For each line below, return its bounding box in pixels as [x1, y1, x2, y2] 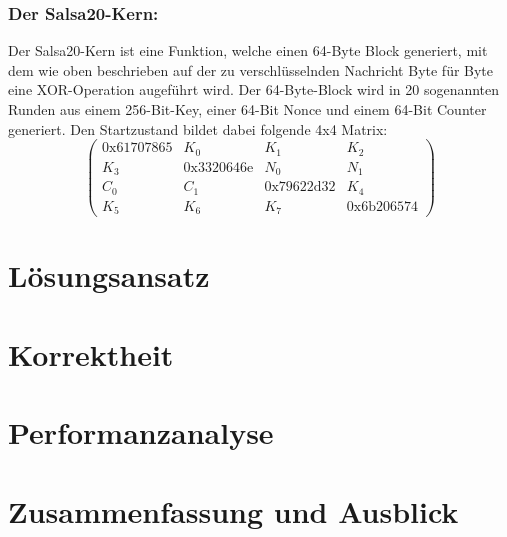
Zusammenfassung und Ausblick [8, 490, 459, 531]
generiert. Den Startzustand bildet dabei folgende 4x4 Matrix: [8, 118, 388, 139]
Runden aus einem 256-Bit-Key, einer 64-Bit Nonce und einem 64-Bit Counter [8, 99, 487, 119]
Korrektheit [8, 333, 174, 374]
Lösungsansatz [8, 255, 210, 296]
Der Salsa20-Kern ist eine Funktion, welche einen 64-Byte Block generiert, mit [8, 40, 488, 61]
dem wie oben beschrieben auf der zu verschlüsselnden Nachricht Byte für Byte [8, 59, 494, 80]
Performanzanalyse [8, 412, 274, 453]
